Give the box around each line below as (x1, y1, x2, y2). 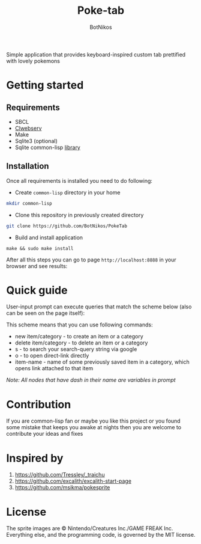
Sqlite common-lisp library (14, 144, 81, 151)
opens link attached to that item (14, 365, 94, 372)
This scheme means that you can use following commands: (6, 321, 153, 328)
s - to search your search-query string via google (14, 346, 137, 353)
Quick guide (6, 283, 68, 297)
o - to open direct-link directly (14, 352, 89, 359)
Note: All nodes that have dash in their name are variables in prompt (6, 376, 176, 384)
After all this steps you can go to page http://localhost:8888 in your (6, 256, 177, 263)
